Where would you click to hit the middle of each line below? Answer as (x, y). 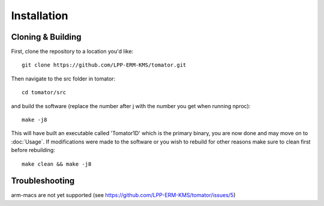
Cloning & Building (46, 37)
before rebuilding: (33, 150)
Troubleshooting (43, 181)
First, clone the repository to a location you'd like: (72, 52)
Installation (40, 16)
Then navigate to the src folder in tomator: (63, 79)
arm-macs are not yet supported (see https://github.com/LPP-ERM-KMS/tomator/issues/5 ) (123, 195)
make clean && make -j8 (57, 164)
